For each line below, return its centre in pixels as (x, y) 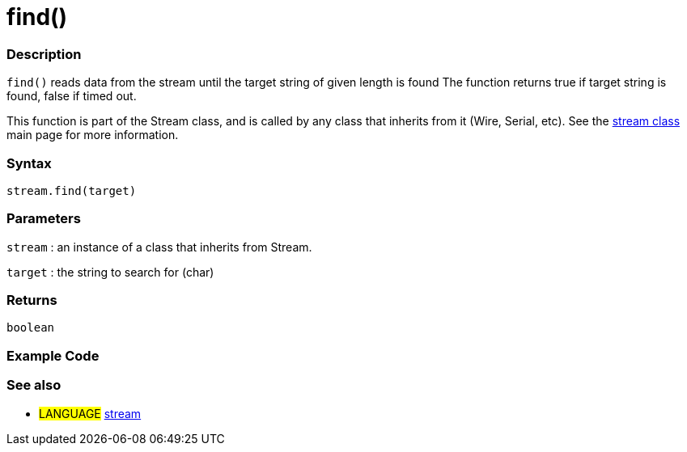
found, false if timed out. (72, 96)
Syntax (29, 163)
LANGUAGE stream (90, 413)
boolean (31, 328)
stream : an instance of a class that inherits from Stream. (159, 247)
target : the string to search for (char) (110, 272)
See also (34, 385)
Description (44, 54)
